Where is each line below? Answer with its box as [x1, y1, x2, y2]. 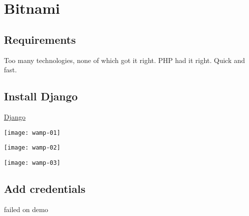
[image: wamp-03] [4, 159, 61, 166]
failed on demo [4, 204, 48, 214]
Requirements [4, 31, 76, 47]
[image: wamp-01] [4, 129, 61, 136]
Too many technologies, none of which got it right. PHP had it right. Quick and [4, 55, 245, 65]
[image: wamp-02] [4, 144, 61, 152]
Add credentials [4, 181, 86, 196]
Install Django [4, 89, 78, 104]
